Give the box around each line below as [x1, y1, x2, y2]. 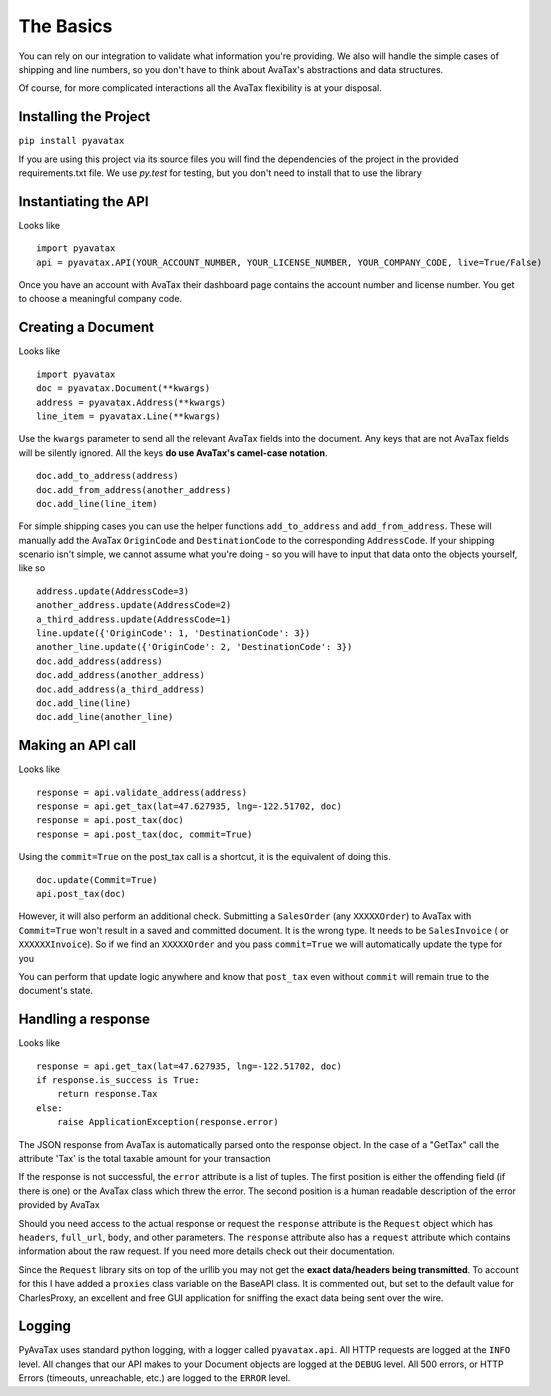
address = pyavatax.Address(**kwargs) [36, 396, 227, 408]
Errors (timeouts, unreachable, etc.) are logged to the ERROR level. [18, 1372, 291, 1384]
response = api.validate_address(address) [36, 786, 248, 798]
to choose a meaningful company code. [18, 293, 183, 305]
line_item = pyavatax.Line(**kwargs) [36, 410, 222, 422]
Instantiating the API [18, 193, 149, 210]
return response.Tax [56, 1088, 158, 1100]
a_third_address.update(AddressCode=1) [36, 613, 232, 625]
